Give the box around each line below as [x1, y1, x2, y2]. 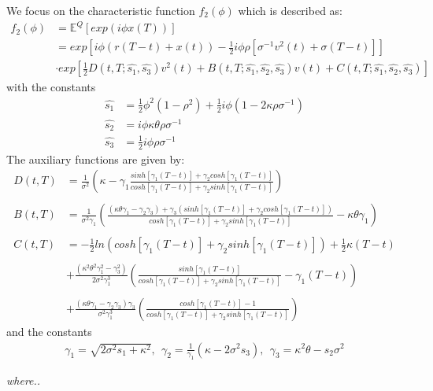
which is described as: [238, 2, 342, 18]
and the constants [6, 323, 92, 339]
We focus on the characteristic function [6, 2, 195, 18]
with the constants [6, 79, 96, 95]
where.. [6, 372, 41, 389]
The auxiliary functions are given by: [6, 150, 185, 167]
